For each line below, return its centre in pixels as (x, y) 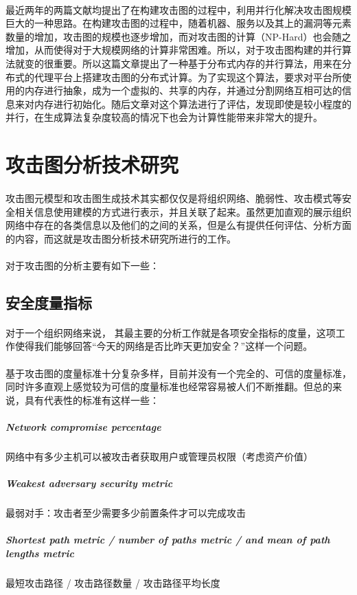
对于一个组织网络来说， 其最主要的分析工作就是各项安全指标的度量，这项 (171, 332)
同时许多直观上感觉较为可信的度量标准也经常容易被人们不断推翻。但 (159, 386)
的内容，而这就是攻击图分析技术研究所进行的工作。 (121, 238)
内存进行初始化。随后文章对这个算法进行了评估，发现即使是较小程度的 (193, 103)
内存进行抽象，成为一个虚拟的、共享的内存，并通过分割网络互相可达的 (183, 90)
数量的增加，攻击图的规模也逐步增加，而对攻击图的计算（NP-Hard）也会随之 (178, 36)
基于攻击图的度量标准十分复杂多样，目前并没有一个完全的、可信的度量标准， (178, 373)
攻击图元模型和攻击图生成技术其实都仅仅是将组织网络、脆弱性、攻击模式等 (174, 198)
